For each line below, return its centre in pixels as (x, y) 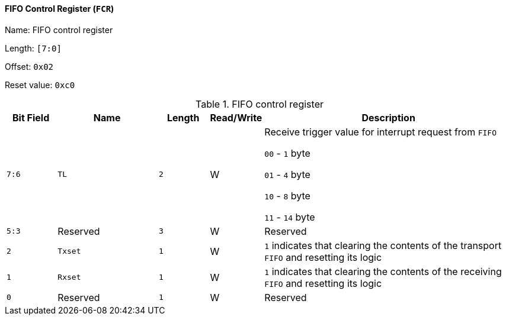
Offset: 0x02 (29, 66)
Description (388, 117)
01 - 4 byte (287, 174)
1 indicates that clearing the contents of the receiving (383, 271)
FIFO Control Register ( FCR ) (60, 9)
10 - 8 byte (287, 195)
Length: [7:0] (33, 48)
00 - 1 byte (287, 153)
